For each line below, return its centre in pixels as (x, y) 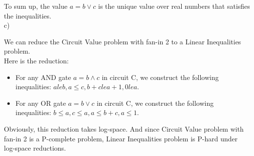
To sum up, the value (36, 6)
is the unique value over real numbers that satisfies (174, 6)
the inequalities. (28, 15)
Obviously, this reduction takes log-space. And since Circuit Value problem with (124, 128)
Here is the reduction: (36, 60)
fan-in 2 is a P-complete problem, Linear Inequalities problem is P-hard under (121, 138)
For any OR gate (41, 103)
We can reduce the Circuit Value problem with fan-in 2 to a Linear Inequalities (123, 41)
